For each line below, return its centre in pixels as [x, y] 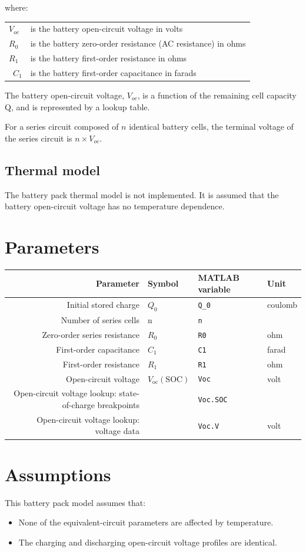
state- [129, 393]
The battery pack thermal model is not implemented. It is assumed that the [142, 194]
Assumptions [58, 474]
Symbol [163, 283]
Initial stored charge [103, 305]
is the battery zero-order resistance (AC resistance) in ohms [138, 43]
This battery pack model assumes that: [75, 502]
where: [16, 7]
